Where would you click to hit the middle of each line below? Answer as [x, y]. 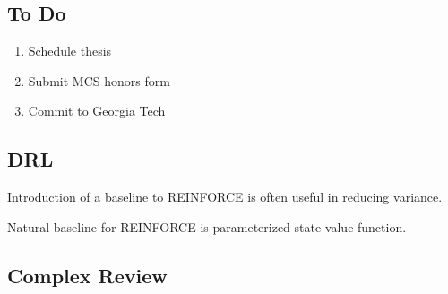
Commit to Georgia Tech [97, 111]
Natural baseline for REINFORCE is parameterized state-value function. [207, 226]
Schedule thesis [70, 51]
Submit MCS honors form [99, 80]
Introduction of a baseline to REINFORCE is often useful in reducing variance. [225, 197]
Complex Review [87, 275]
